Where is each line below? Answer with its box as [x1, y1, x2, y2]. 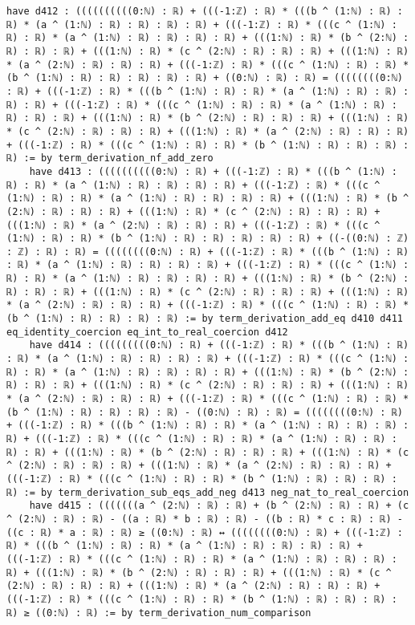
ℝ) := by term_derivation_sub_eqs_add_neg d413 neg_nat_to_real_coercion [6, 486, 409, 498]
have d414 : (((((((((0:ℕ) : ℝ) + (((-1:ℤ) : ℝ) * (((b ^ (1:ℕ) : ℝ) [29, 339, 409, 351]
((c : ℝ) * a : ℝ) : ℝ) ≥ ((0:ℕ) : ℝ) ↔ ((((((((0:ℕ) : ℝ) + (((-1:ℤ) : [6, 526, 403, 538]
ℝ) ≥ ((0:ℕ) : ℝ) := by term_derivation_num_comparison [6, 607, 311, 619]
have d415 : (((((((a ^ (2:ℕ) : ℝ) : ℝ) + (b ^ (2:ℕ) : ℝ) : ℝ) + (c [29, 500, 409, 512]
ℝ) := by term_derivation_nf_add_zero [6, 152, 214, 164]
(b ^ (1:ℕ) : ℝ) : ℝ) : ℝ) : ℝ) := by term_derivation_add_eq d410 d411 [6, 313, 403, 325]
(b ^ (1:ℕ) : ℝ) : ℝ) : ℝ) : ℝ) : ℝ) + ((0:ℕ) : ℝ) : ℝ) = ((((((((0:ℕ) [6, 72, 403, 84]
